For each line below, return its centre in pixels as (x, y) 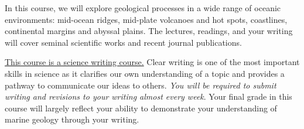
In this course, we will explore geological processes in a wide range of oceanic (143, 8)
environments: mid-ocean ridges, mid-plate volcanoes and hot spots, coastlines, (146, 19)
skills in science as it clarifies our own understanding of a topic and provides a (145, 73)
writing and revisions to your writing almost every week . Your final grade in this (148, 96)
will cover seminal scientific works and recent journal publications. (123, 42)
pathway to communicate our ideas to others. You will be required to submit (141, 85)
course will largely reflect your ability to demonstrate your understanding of (141, 108)
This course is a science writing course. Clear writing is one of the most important (152, 62)
